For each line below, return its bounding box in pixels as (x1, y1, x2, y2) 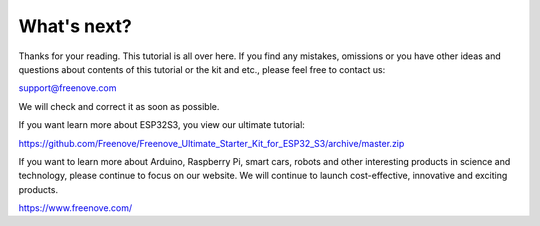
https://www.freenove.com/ (18, 202, 133, 214)
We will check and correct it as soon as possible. (18, 100, 220, 112)
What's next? (18, 15, 132, 37)
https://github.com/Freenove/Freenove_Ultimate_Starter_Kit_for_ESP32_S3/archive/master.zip (18, 137, 405, 149)
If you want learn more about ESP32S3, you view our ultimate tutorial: (18, 119, 305, 131)
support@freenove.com (18, 82, 117, 94)
